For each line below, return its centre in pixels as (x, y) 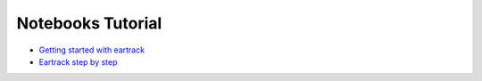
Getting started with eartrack (92, 50)
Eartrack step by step (78, 61)
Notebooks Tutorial (89, 23)
